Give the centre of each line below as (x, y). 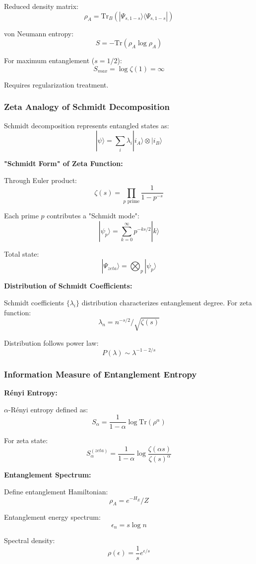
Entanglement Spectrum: (48, 475)
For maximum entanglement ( (49, 60)
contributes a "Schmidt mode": (93, 216)
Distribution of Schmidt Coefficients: (68, 286)
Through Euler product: (40, 180)
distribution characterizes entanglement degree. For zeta (167, 302)
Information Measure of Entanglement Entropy (100, 374)
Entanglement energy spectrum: (52, 517)
